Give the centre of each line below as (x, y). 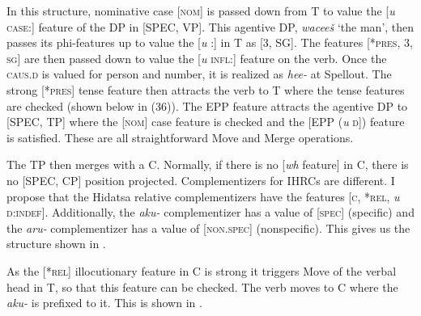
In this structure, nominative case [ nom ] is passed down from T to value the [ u (201, 11)
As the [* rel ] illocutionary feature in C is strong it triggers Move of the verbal (202, 270)
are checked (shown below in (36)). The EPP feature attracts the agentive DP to (207, 105)
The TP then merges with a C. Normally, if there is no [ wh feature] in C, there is (208, 164)
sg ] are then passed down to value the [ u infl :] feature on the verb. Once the (197, 58)
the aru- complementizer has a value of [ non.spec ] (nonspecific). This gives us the (208, 228)
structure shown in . (56, 244)
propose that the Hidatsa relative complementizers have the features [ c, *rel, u (203, 196)
